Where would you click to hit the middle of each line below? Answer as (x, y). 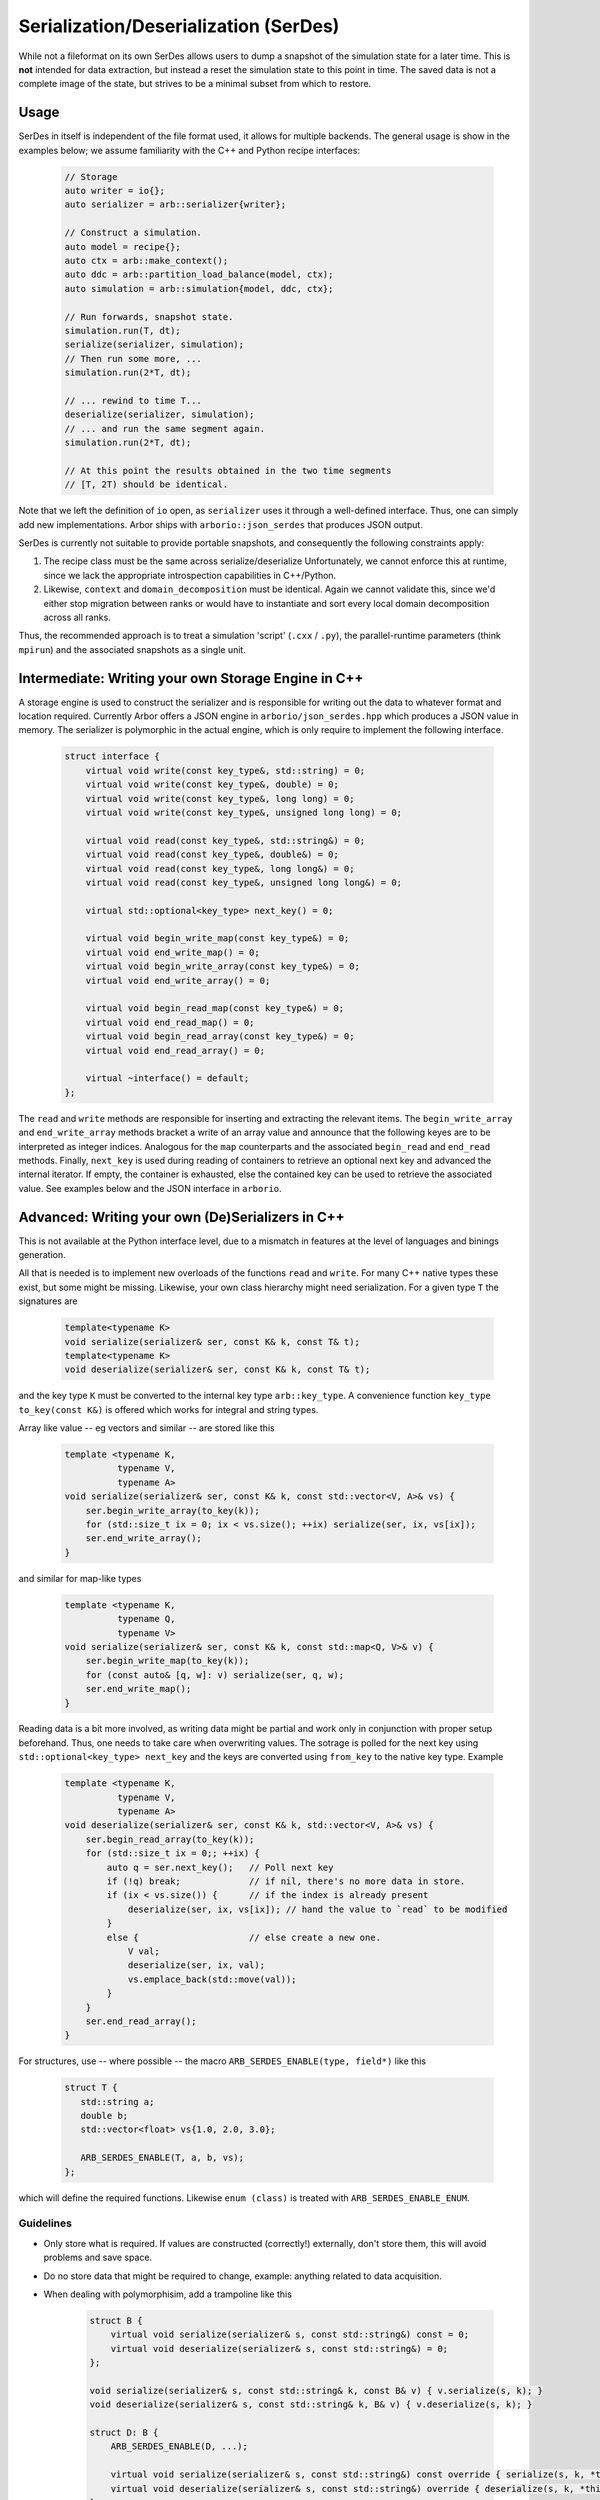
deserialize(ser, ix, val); (196, 1965)
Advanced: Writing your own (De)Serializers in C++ (181, 1216)
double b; (104, 2116)
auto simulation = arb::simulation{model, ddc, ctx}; (199, 288)
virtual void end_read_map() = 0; (170, 1022)
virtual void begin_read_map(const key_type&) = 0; (215, 1008)
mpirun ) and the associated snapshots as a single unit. (132, 649)
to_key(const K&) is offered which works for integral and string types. (168, 1409)
